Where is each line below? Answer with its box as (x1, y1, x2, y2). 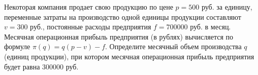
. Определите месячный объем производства (105, 41, 242, 52)
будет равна (4, 61, 40, 71)
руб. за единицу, (201, 2, 252, 12)
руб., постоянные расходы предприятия (30, 21, 151, 32)
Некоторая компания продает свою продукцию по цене (4, 2, 173, 12)
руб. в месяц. (190, 21, 231, 32)
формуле (4, 41, 30, 52)
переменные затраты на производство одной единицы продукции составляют (4, 11, 241, 22)
